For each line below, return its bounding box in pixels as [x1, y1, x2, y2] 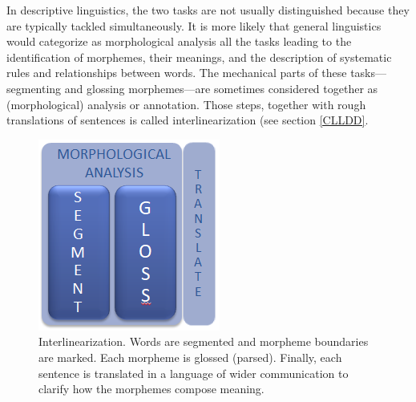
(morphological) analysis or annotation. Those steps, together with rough [6, 95, 366, 112]
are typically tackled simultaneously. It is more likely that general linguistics [6, 17, 382, 34]
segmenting [6, 79, 62, 96]
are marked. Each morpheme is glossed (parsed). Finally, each [38, 348, 342, 365]
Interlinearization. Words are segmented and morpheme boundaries [38, 333, 369, 350]
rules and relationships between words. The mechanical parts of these [6, 64, 347, 81]
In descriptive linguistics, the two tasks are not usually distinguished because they [6, 2, 410, 18]
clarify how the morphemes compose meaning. [38, 380, 265, 397]
